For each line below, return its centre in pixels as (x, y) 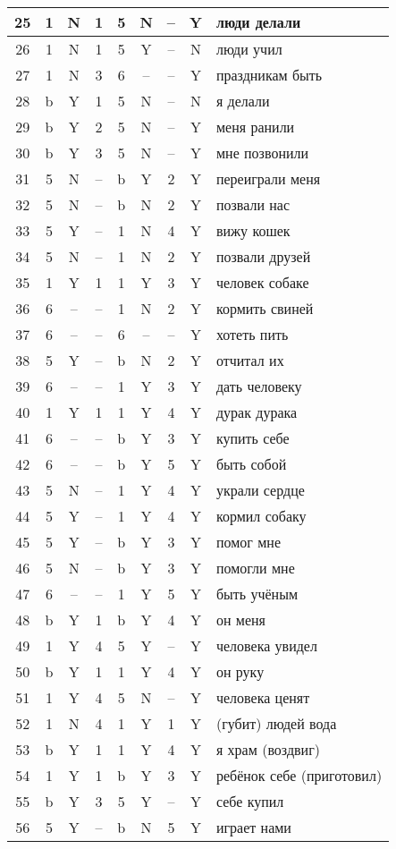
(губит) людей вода (276, 723)
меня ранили (255, 127)
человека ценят (263, 697)
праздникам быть (269, 75)
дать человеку (259, 386)
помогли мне (255, 568)
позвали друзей (263, 256)
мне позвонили (262, 153)
